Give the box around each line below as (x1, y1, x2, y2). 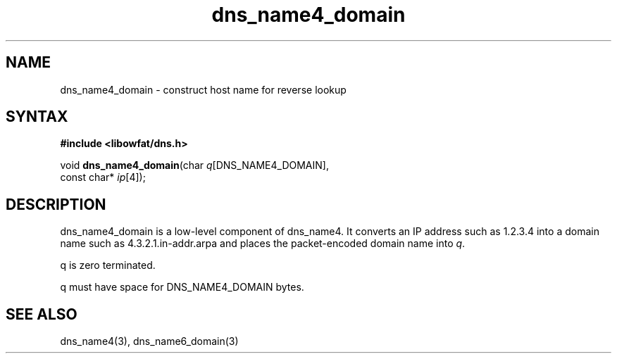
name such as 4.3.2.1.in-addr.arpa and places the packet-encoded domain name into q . (60, 237, 466, 250)
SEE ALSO (6, 305, 77, 323)
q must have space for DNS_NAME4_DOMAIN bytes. (60, 281, 304, 294)
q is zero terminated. (60, 259, 156, 272)
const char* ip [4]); (60, 171, 146, 184)
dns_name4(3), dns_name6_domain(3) (60, 335, 239, 348)
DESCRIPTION (6, 195, 106, 213)
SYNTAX (6, 108, 68, 126)
